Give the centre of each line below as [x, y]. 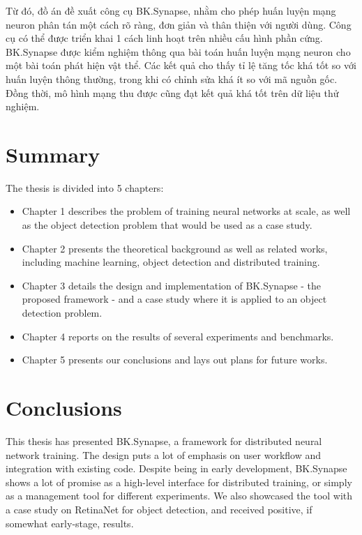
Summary [53, 154]
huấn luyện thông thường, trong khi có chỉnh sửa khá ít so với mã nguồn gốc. [172, 78]
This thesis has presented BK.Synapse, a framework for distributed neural [164, 440]
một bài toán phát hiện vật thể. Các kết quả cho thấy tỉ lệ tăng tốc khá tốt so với [181, 65]
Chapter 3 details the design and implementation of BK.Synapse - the [172, 285]
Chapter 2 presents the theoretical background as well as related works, [175, 248]
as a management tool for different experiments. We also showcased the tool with [179, 496]
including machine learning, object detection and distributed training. [171, 262]
